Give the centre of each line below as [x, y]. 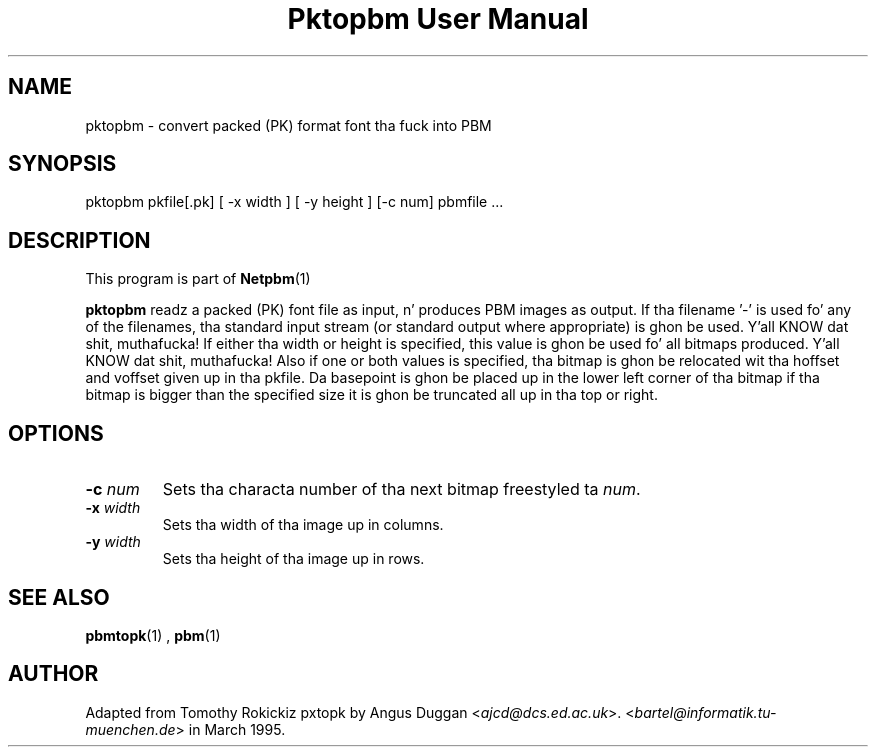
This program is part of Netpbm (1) [198, 279]
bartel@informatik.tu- [705, 712]
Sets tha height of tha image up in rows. [293, 559]
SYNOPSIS [62, 164]
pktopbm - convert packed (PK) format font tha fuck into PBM [288, 125]
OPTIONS [56, 433]
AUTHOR [53, 674]
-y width [113, 542]
